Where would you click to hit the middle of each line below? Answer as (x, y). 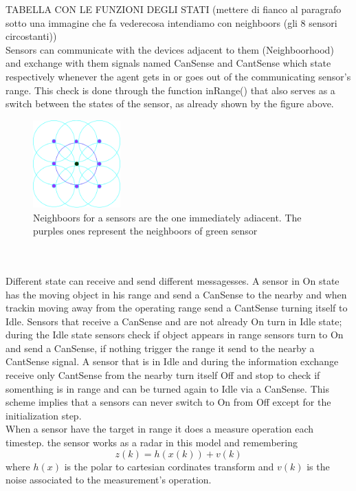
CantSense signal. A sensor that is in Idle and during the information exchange (172, 361)
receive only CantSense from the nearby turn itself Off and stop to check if (163, 375)
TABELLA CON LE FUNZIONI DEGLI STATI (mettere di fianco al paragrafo (174, 9)
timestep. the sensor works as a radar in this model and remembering (152, 443)
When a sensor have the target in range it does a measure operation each (160, 429)
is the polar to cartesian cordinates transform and (169, 466)
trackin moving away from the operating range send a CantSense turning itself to (177, 308)
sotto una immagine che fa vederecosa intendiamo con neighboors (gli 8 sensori (171, 22)
